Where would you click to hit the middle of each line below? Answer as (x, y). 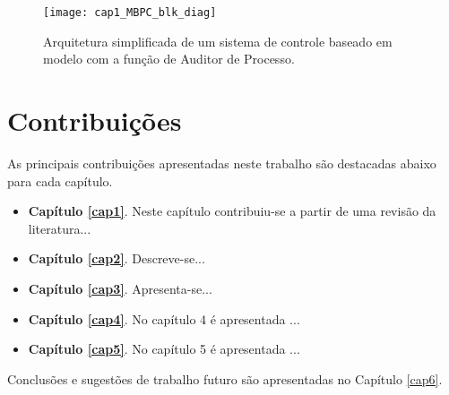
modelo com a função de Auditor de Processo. (169, 59)
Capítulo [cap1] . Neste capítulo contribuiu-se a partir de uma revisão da (232, 211)
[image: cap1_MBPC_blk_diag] (130, 13)
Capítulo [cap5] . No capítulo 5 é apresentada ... (164, 349)
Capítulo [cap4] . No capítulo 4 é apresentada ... (164, 318)
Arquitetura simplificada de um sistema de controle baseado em (218, 41)
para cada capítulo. (60, 180)
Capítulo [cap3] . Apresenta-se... (120, 288)
